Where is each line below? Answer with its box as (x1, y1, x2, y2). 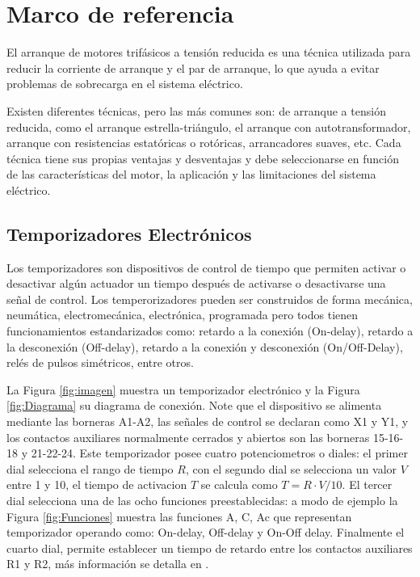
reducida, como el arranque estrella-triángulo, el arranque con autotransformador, (6, 118, 411, 135)
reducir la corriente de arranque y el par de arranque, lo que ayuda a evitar (6, 59, 380, 76)
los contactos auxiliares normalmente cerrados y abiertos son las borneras (6, 428, 370, 445)
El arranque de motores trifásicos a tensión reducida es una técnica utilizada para (6, 44, 411, 61)
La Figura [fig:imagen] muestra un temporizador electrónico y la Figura (6, 381, 360, 398)
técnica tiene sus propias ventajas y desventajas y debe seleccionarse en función (6, 150, 399, 166)
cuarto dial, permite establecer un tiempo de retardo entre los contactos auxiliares (6, 539, 413, 556)
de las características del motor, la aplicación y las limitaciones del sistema (6, 166, 376, 183)
